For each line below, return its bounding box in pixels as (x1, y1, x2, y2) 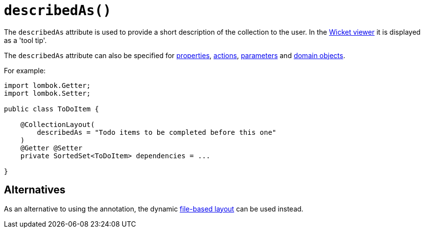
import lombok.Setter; (4, 89, 91, 97)
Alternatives (4, 184, 66, 196)
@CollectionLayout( (20, 120, 95, 128)
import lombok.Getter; (4, 81, 91, 89)
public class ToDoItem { (4, 105, 99, 113)
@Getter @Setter (20, 144, 83, 152)
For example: (4, 66, 46, 75)
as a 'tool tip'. (4, 36, 47, 44)
